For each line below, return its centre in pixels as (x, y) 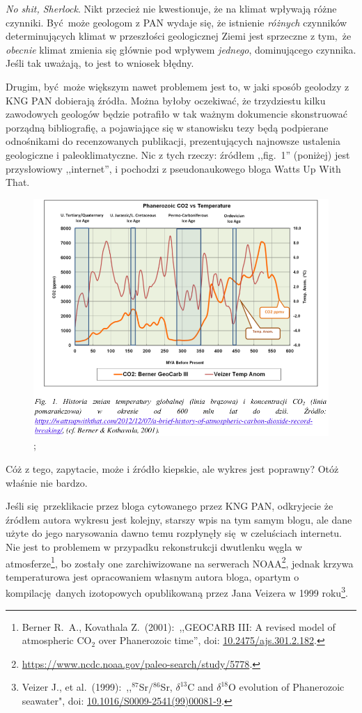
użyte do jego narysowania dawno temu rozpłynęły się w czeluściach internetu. (174, 533)
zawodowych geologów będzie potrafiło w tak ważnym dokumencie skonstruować (176, 114)
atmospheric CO (57, 640)
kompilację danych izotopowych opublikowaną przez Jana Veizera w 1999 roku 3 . (177, 592)
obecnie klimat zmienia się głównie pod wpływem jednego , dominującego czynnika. (181, 49)
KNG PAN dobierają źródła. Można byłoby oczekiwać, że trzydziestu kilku (166, 100)
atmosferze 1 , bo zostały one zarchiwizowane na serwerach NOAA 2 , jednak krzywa (180, 562)
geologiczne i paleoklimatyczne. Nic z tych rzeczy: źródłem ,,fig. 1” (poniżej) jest (178, 154)
